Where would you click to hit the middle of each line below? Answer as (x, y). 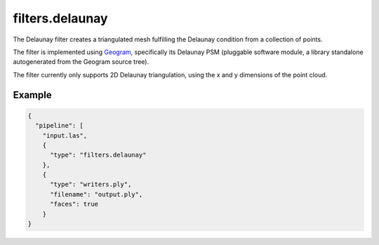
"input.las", (65, 135)
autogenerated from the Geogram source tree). (81, 62)
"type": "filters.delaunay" (98, 155)
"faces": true (74, 204)
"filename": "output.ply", (97, 194)
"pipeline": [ (60, 126)
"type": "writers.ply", (91, 185)
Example (32, 95)
